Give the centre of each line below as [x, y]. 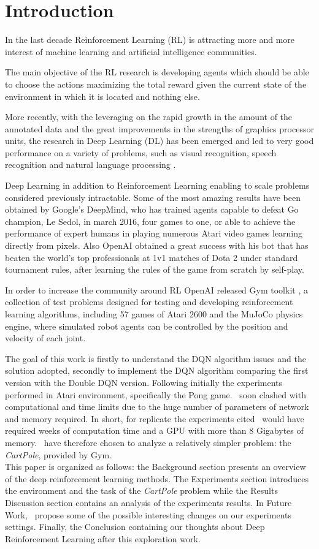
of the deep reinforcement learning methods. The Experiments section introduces [157, 478]
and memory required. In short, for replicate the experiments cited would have [155, 418]
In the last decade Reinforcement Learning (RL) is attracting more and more [150, 40]
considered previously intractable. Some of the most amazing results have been [153, 197]
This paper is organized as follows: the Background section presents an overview [156, 467]
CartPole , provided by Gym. [58, 454]
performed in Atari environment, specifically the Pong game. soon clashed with [156, 394]
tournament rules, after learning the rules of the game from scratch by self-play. [155, 269]
